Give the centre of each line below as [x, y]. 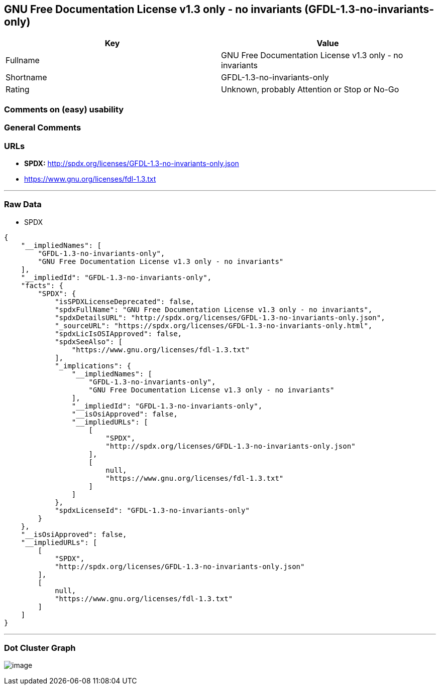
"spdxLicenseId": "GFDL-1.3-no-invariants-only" [152, 510]
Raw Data [23, 204]
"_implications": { [93, 366]
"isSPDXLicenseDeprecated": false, [125, 301]
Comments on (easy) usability [64, 109]
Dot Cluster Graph [40, 648]
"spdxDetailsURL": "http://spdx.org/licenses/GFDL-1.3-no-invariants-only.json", [220, 317]
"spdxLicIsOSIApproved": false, [119, 333]
